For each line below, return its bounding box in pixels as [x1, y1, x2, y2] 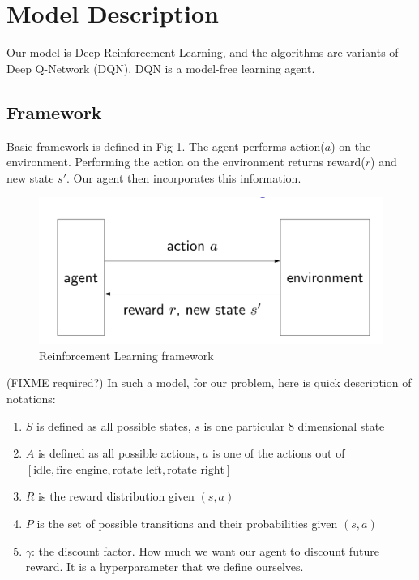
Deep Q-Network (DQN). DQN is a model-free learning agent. [6, 59, 315, 76]
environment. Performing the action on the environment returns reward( [6, 153, 366, 170]
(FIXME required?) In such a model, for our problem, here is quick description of [6, 374, 412, 391]
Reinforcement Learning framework [39, 346, 214, 363]
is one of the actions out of [212, 445, 345, 462]
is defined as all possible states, [36, 417, 191, 434]
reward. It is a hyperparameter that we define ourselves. [25, 558, 304, 575]
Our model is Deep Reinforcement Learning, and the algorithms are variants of [6, 44, 399, 61]
